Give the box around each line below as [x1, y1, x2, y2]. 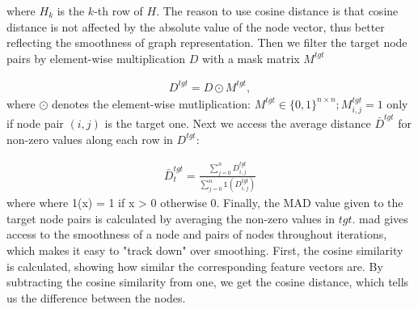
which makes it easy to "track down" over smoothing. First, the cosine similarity [6, 241, 403, 258]
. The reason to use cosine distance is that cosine [156, 2, 399, 19]
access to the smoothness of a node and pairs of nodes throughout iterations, [6, 226, 387, 243]
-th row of [94, 2, 143, 19]
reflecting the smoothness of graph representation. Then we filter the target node [6, 34, 407, 51]
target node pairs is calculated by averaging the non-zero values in [6, 210, 335, 226]
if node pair [6, 115, 64, 132]
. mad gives [352, 210, 408, 226]
